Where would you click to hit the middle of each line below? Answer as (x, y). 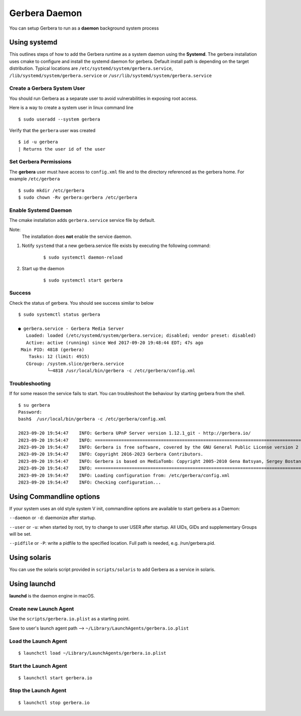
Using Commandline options (55, 496)
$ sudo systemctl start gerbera (83, 280)
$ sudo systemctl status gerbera (59, 315)
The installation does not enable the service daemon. (77, 236)
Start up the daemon (43, 269)
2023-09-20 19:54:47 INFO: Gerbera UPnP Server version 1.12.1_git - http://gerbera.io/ (134, 433)
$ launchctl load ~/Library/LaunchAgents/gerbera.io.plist (92, 653)
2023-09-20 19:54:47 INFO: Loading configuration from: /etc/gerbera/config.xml (124, 475)
